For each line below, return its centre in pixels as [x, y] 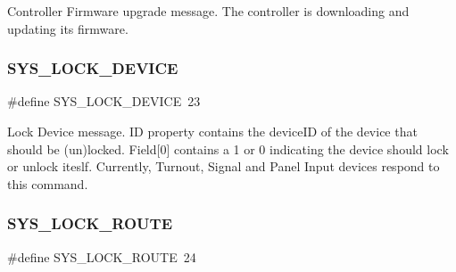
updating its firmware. [68, 28]
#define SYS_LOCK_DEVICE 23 [104, 101]
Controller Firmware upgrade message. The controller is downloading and [208, 11]
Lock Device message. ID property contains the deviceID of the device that [212, 131]
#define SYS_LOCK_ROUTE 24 [102, 256]
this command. [48, 183]
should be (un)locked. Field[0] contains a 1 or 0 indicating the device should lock [228, 148]
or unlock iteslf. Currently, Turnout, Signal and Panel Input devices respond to [224, 166]
